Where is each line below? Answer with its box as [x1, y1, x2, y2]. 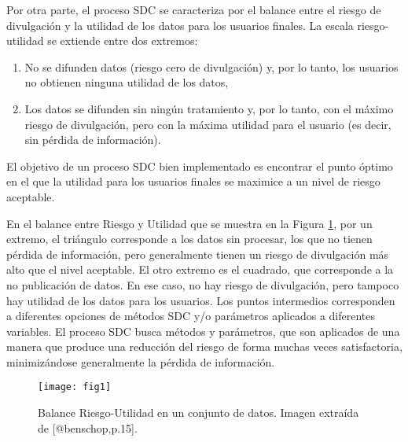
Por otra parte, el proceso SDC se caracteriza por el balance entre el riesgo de [6, 2, 381, 17]
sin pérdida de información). [24, 131, 161, 148]
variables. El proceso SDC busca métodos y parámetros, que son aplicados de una [6, 322, 400, 339]
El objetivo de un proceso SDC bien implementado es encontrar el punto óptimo [6, 157, 393, 174]
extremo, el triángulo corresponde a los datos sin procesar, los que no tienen [6, 230, 373, 247]
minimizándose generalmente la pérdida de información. [6, 353, 275, 370]
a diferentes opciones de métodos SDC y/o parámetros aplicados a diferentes [6, 308, 375, 324]
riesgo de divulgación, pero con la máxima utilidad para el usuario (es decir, [24, 116, 391, 132]
